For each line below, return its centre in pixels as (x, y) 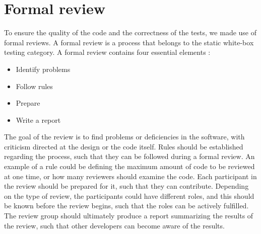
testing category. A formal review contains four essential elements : (107, 52)
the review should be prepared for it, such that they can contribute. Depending (126, 186)
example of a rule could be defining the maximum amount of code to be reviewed (129, 166)
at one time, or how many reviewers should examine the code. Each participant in (130, 176)
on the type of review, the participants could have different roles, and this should (129, 196)
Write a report (38, 120)
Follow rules (34, 86)
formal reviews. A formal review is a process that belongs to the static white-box (129, 42)
